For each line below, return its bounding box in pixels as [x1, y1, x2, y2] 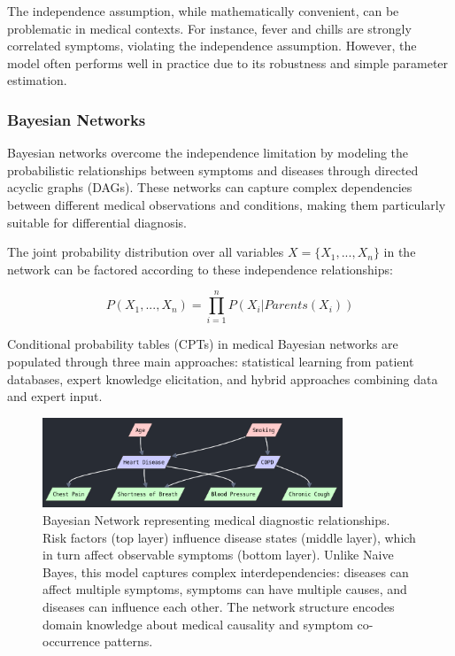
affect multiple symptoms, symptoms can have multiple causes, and [42, 580, 407, 598]
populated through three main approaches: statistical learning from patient [7, 352, 414, 371]
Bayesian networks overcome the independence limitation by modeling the [7, 143, 409, 162]
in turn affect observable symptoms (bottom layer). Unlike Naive [42, 545, 394, 564]
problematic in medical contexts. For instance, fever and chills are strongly [7, 19, 412, 37]
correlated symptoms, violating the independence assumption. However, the [7, 36, 417, 55]
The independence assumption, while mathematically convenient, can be [7, 2, 399, 19]
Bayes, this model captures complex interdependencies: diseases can [42, 562, 409, 581]
